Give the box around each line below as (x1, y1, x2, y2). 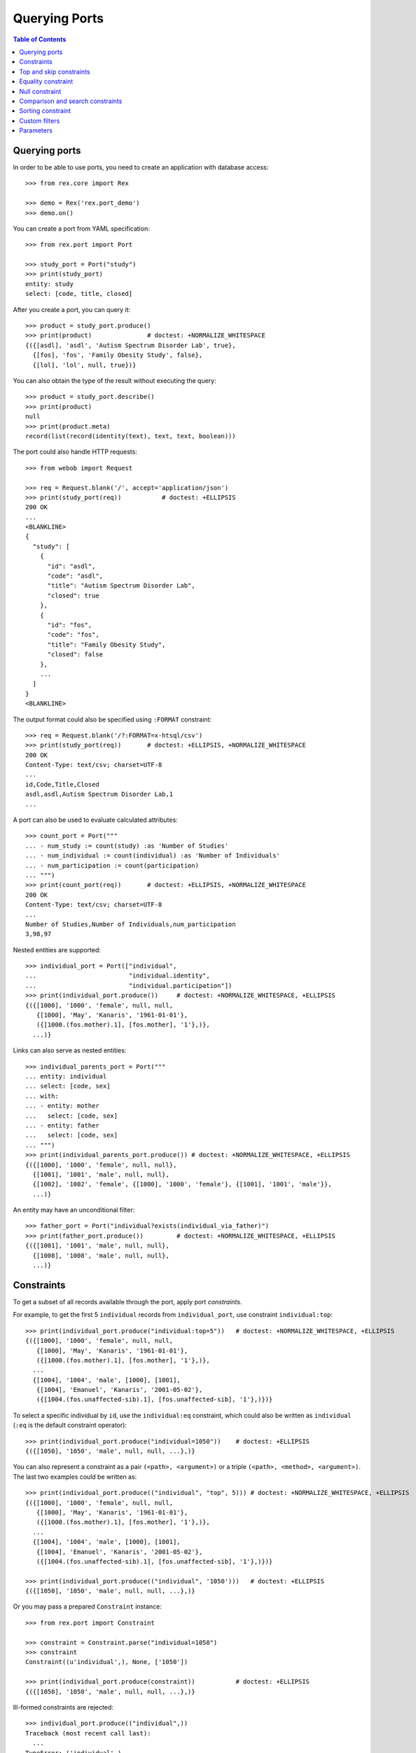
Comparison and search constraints (19, 97, 123, 105)
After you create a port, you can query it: (13, 305, 131, 313)
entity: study (25, 280, 74, 287)
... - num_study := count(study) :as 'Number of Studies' (25, 841, 229, 850)
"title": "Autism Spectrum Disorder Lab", (47, 582, 195, 590)
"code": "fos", (47, 631, 99, 639)
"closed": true (47, 591, 99, 600)
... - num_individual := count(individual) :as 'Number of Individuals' (25, 852, 280, 860)
